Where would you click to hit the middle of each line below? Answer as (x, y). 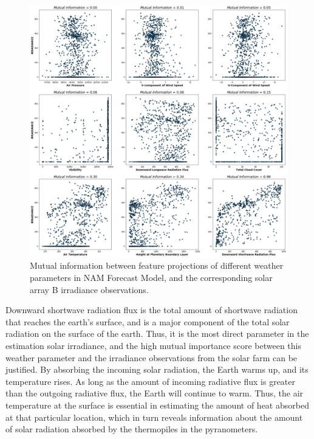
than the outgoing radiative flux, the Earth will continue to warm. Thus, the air (155, 393)
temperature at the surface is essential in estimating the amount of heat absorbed (157, 405)
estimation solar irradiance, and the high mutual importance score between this (154, 346)
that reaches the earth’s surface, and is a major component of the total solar (148, 321)
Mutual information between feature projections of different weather (157, 265)
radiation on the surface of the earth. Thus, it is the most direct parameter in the (157, 334)
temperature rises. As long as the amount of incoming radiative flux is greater (150, 381)
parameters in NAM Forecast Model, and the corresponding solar (151, 278)
